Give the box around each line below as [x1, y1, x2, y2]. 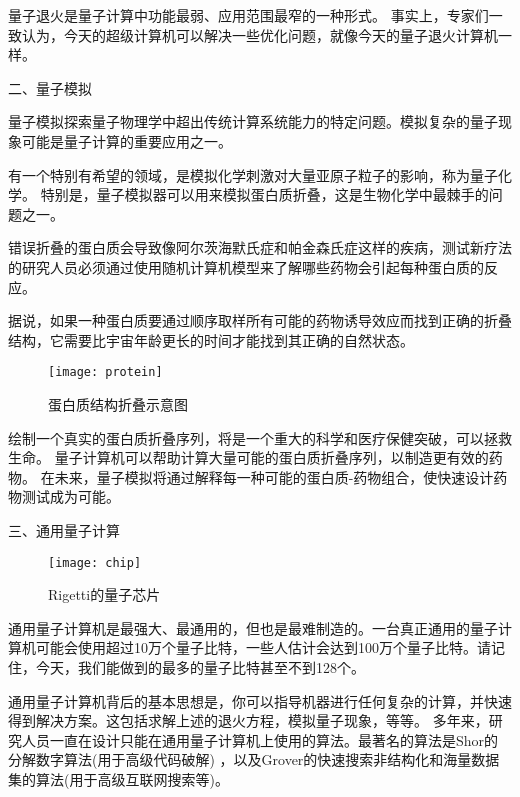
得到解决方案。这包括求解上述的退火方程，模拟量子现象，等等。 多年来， [8, 710, 489, 731]
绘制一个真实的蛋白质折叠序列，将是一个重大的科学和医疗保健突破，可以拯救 [8, 427, 512, 448]
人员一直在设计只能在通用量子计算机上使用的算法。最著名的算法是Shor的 [21, 729, 499, 750]
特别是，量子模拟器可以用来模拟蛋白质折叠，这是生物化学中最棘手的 [40, 184, 489, 205]
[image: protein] [48, 365, 163, 380]
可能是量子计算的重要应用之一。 [21, 130, 232, 151]
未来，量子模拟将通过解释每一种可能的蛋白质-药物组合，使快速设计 [54, 466, 494, 487]
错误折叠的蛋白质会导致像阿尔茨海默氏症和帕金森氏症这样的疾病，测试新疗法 [8, 237, 512, 258]
